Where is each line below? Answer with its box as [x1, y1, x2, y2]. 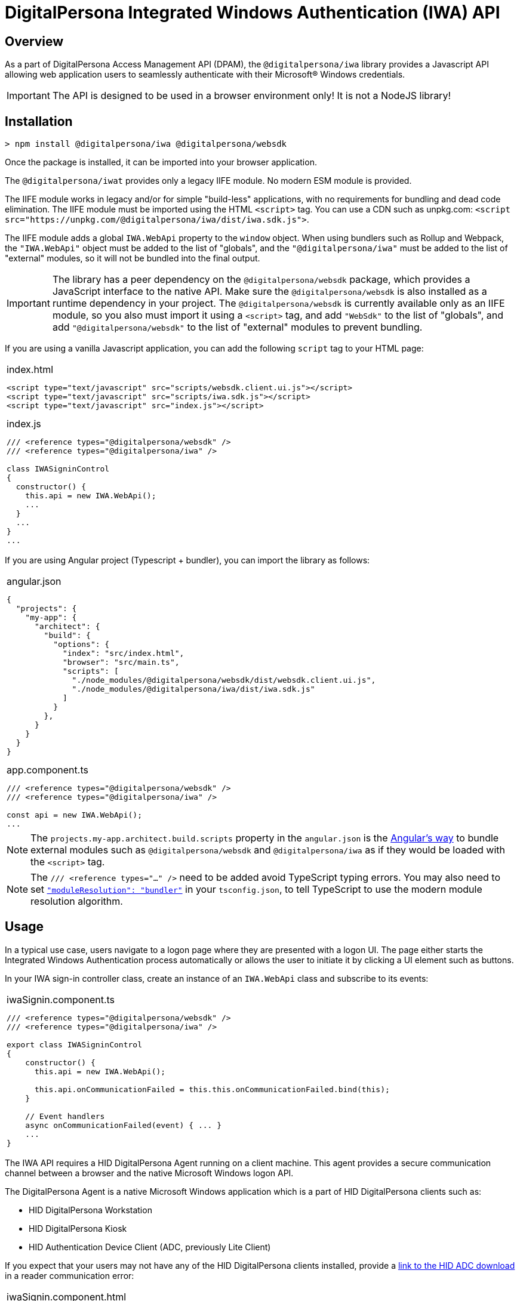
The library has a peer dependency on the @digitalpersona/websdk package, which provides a [52, 273, 470, 286]
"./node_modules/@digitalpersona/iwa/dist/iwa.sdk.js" [72, 685, 315, 694]
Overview [5, 33, 64, 49]
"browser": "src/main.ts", [62, 658, 180, 667]
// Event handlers [25, 1111, 105, 1121]
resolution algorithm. [30, 895, 123, 908]
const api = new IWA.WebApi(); [7, 810, 142, 820]
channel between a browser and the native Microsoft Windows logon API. [5, 1167, 294, 1178]
